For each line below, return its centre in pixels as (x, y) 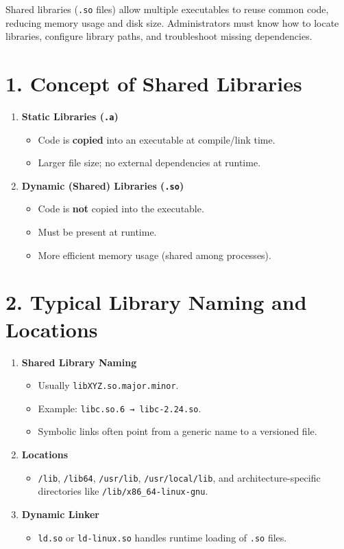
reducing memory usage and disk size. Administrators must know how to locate (172, 22)
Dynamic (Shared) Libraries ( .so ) (103, 185)
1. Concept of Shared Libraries (154, 83)
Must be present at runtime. (97, 232)
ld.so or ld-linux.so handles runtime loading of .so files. (162, 537)
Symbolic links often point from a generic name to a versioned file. (177, 431)
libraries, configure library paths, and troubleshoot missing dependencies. (159, 36)
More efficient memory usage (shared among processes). (155, 255)
